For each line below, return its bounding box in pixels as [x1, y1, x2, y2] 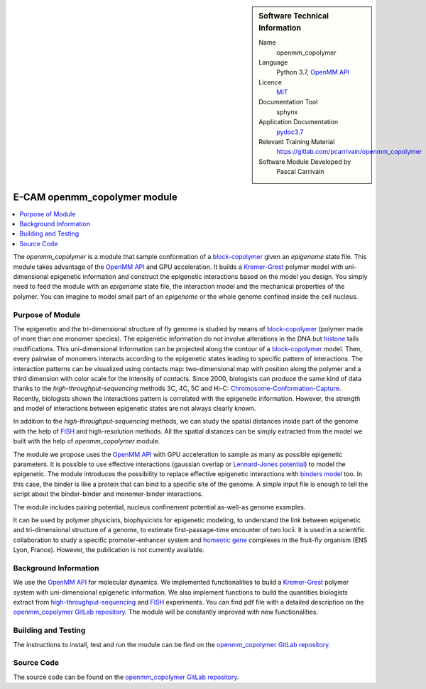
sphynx [276, 107, 298, 116]
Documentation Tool [258, 98, 318, 106]
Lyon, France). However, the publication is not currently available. [13, 546, 205, 554]
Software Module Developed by [258, 157, 351, 166]
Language [258, 57, 288, 67]
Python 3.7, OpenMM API [276, 68, 350, 77]
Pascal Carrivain [276, 167, 324, 176]
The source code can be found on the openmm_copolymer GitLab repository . [13, 673, 239, 681]
